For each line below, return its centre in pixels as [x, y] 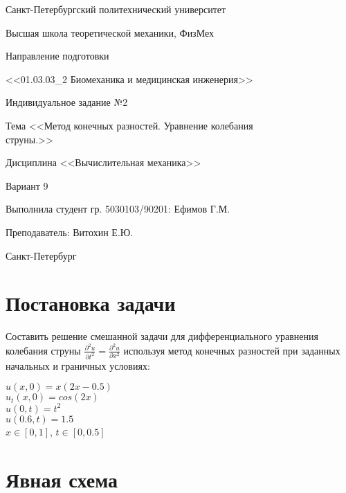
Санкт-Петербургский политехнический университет [116, 9]
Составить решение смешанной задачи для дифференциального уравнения [162, 336]
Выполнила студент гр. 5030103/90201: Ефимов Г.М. [118, 209]
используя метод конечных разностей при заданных [232, 350]
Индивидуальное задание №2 [67, 102]
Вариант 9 [27, 185]
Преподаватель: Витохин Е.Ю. [70, 232]
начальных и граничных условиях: [78, 365]
